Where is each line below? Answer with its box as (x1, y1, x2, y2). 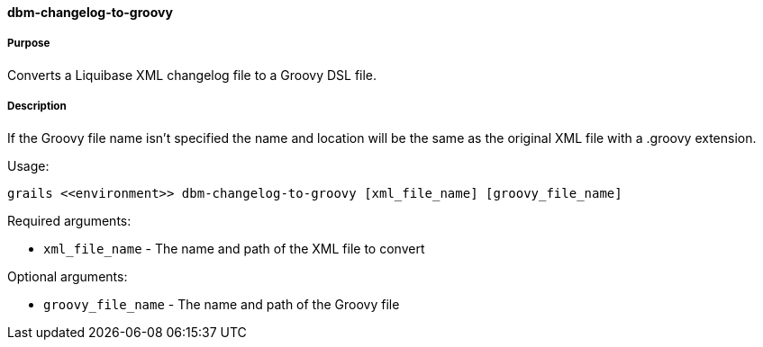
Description (7, 100, 67, 113)
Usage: (7, 157, 50, 173)
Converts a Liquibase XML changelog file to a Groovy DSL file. (7, 67, 377, 83)
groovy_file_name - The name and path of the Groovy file (43, 296, 400, 312)
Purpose (7, 37, 50, 50)
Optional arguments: (7, 268, 128, 284)
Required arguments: (7, 212, 132, 228)
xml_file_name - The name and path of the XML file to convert (43, 240, 425, 256)
